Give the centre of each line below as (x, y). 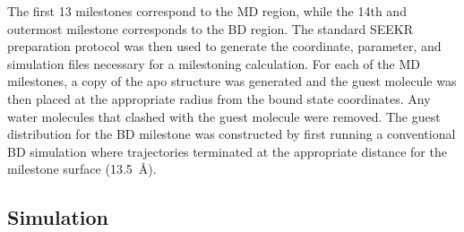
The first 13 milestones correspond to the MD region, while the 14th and (207, 11)
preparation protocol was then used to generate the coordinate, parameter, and (224, 46)
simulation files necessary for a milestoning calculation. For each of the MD (214, 63)
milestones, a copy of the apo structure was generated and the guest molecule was (232, 81)
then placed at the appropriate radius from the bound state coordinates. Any (219, 98)
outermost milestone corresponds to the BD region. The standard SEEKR (211, 28)
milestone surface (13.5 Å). (82, 169)
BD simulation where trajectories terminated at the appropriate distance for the (227, 151)
